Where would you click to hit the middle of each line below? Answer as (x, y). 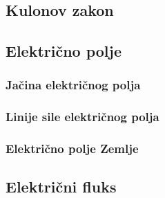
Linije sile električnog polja (82, 117)
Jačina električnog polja (73, 85)
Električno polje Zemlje (72, 148)
